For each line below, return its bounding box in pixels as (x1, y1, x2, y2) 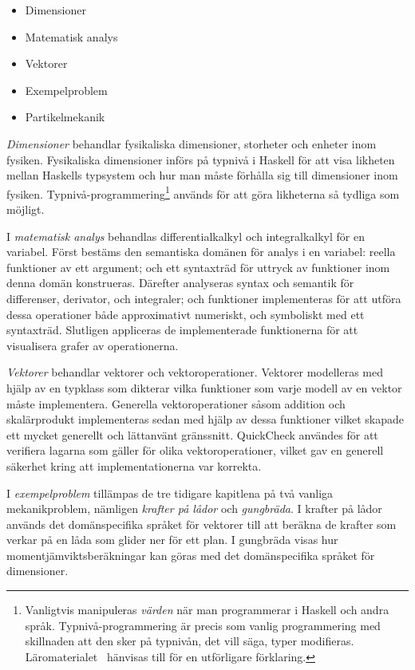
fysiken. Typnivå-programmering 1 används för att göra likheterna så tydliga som (6, 183, 400, 202)
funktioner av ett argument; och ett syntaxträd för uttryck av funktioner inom (6, 258, 390, 275)
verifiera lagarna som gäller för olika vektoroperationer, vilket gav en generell (6, 442, 384, 459)
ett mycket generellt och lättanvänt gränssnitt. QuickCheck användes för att (6, 426, 378, 443)
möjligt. (6, 201, 45, 217)
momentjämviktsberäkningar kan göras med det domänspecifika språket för (6, 546, 375, 563)
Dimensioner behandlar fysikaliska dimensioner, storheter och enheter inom (6, 135, 377, 152)
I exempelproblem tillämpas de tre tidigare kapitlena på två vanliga (6, 484, 334, 501)
